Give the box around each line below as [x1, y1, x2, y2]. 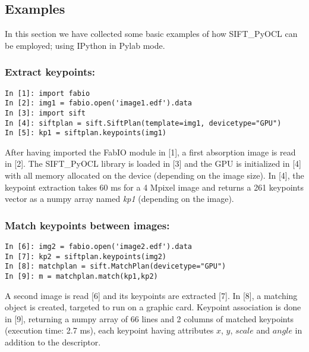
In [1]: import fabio [5, 89, 90, 98]
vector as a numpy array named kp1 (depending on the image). [5, 192, 234, 205]
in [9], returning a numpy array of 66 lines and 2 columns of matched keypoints [5, 312, 294, 325]
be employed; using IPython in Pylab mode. [5, 39, 165, 51]
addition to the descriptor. [5, 336, 101, 348]
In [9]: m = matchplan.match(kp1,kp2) [5, 272, 158, 281]
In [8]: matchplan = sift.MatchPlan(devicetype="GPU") [5, 262, 226, 271]
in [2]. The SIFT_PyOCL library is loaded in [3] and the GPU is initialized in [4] [5, 157, 301, 170]
